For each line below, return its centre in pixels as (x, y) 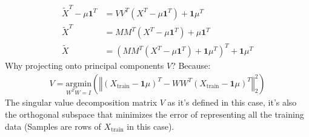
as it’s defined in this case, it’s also (232, 102)
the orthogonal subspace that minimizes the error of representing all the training (154, 114)
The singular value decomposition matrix (81, 102)
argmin (79, 84)
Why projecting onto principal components (85, 65)
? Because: (191, 65)
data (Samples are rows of (53, 126)
